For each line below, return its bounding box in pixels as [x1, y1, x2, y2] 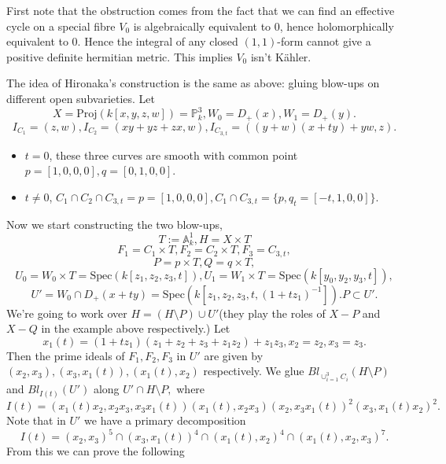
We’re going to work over [6, 304, 127, 321]
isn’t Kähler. [250, 48, 311, 64]
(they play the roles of [219, 304, 326, 321]
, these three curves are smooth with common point [49, 146, 298, 163]
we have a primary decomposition [84, 412, 246, 429]
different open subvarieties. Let [6, 90, 156, 106]
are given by [204, 347, 264, 363]
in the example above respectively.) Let [41, 320, 230, 337]
